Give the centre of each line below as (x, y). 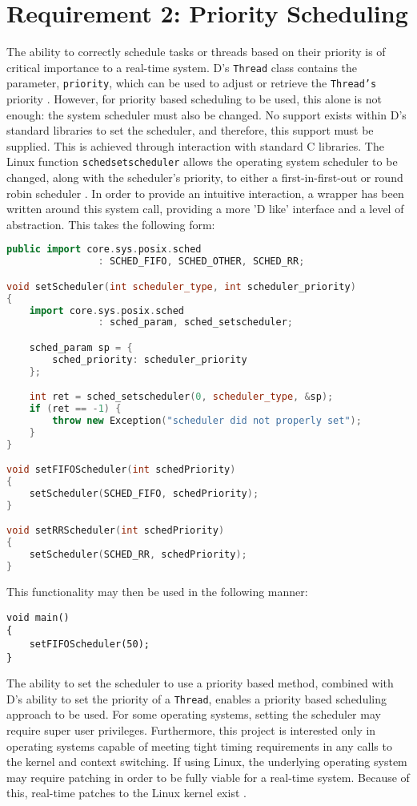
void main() (38, 617)
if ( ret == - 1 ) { (75, 409)
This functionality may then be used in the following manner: (157, 591)
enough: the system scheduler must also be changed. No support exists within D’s (206, 114)
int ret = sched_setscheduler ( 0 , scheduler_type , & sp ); (181, 397)
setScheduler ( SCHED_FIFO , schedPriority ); (144, 494)
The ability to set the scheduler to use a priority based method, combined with (200, 683)
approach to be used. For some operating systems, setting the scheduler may (194, 714)
